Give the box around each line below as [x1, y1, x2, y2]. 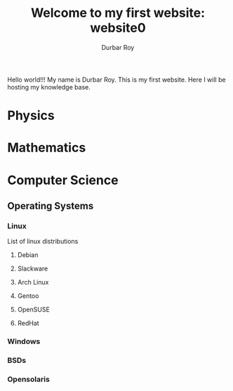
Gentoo [17, 292, 39, 300]
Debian [17, 251, 39, 259]
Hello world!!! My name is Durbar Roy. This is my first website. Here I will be [7, 75, 226, 84]
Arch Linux [17, 278, 49, 287]
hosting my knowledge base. [7, 82, 91, 91]
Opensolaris [7, 374, 51, 384]
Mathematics [7, 139, 86, 156]
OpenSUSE [17, 305, 51, 314]
